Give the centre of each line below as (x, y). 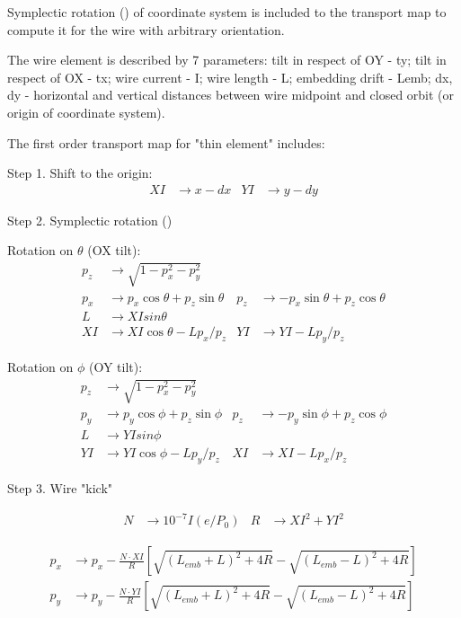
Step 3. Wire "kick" (60, 488)
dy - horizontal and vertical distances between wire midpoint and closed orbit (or (231, 95)
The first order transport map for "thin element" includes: (166, 142)
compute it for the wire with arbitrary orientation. (146, 29)
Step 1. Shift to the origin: (80, 173)
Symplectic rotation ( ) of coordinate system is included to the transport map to (227, 12)
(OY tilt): (116, 367)
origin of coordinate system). (86, 112)
